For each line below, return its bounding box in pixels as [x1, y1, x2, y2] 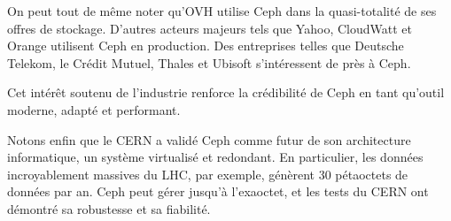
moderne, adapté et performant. [7, 100, 181, 118]
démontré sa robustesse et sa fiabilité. [7, 199, 211, 217]
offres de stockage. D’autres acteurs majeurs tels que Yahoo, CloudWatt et [7, 19, 412, 37]
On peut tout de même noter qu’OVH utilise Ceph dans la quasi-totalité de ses [7, 2, 437, 19]
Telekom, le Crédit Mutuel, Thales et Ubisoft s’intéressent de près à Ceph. [7, 53, 411, 72]
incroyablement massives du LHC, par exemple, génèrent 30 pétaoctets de [7, 164, 408, 183]
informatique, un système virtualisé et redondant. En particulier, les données [7, 148, 424, 166]
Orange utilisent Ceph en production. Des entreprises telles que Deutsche [7, 36, 404, 55]
